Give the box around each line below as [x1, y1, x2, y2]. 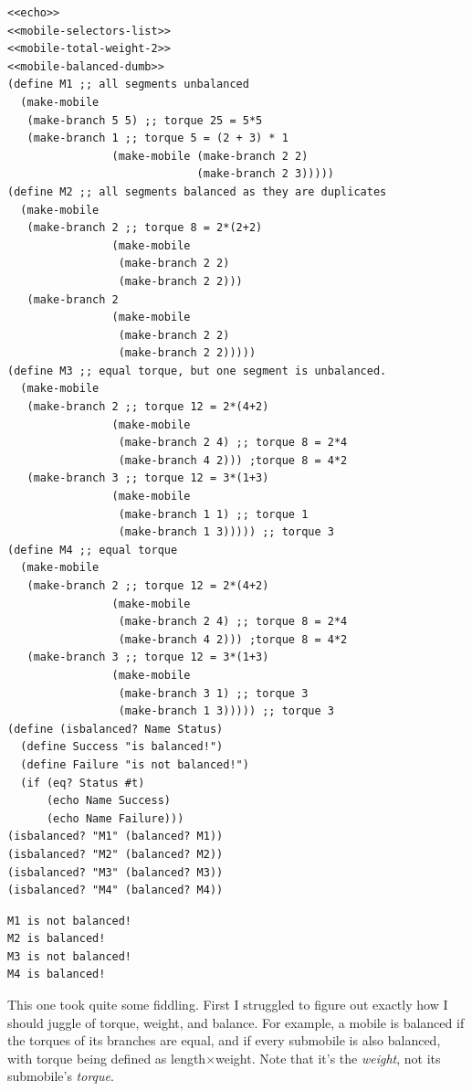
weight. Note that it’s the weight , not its [215, 1048, 441, 1067]
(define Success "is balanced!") [20, 740, 224, 754]
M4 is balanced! [7, 968, 106, 981]
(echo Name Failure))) [46, 811, 184, 825]
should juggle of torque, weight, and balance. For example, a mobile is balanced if [7, 1012, 465, 1032]
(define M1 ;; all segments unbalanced [7, 78, 249, 91]
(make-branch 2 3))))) [196, 167, 334, 181]
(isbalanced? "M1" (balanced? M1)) [7, 830, 224, 843]
